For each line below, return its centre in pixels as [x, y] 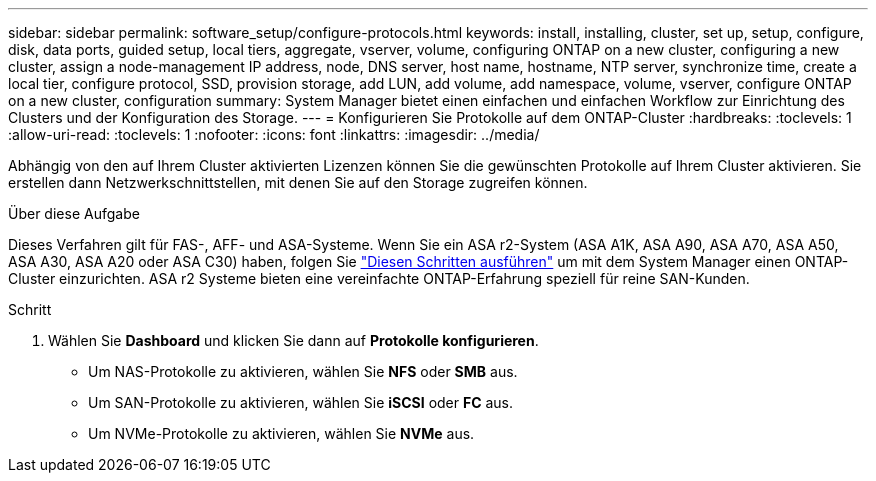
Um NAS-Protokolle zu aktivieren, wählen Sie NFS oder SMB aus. [303, 371]
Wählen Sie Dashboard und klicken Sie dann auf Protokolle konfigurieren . [293, 340]
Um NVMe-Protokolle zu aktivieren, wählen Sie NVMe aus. [281, 433]
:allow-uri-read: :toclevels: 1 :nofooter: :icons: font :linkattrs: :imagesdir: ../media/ [274, 134]
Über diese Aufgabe [74, 213]
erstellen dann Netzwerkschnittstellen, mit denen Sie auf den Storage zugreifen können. [298, 182]
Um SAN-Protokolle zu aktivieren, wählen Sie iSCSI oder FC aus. [301, 402]
